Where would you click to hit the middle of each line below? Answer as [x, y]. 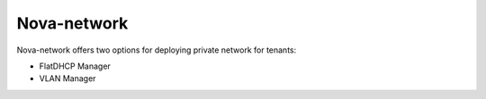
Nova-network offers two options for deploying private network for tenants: [157, 50]
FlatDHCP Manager [75, 66]
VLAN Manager [67, 78]
